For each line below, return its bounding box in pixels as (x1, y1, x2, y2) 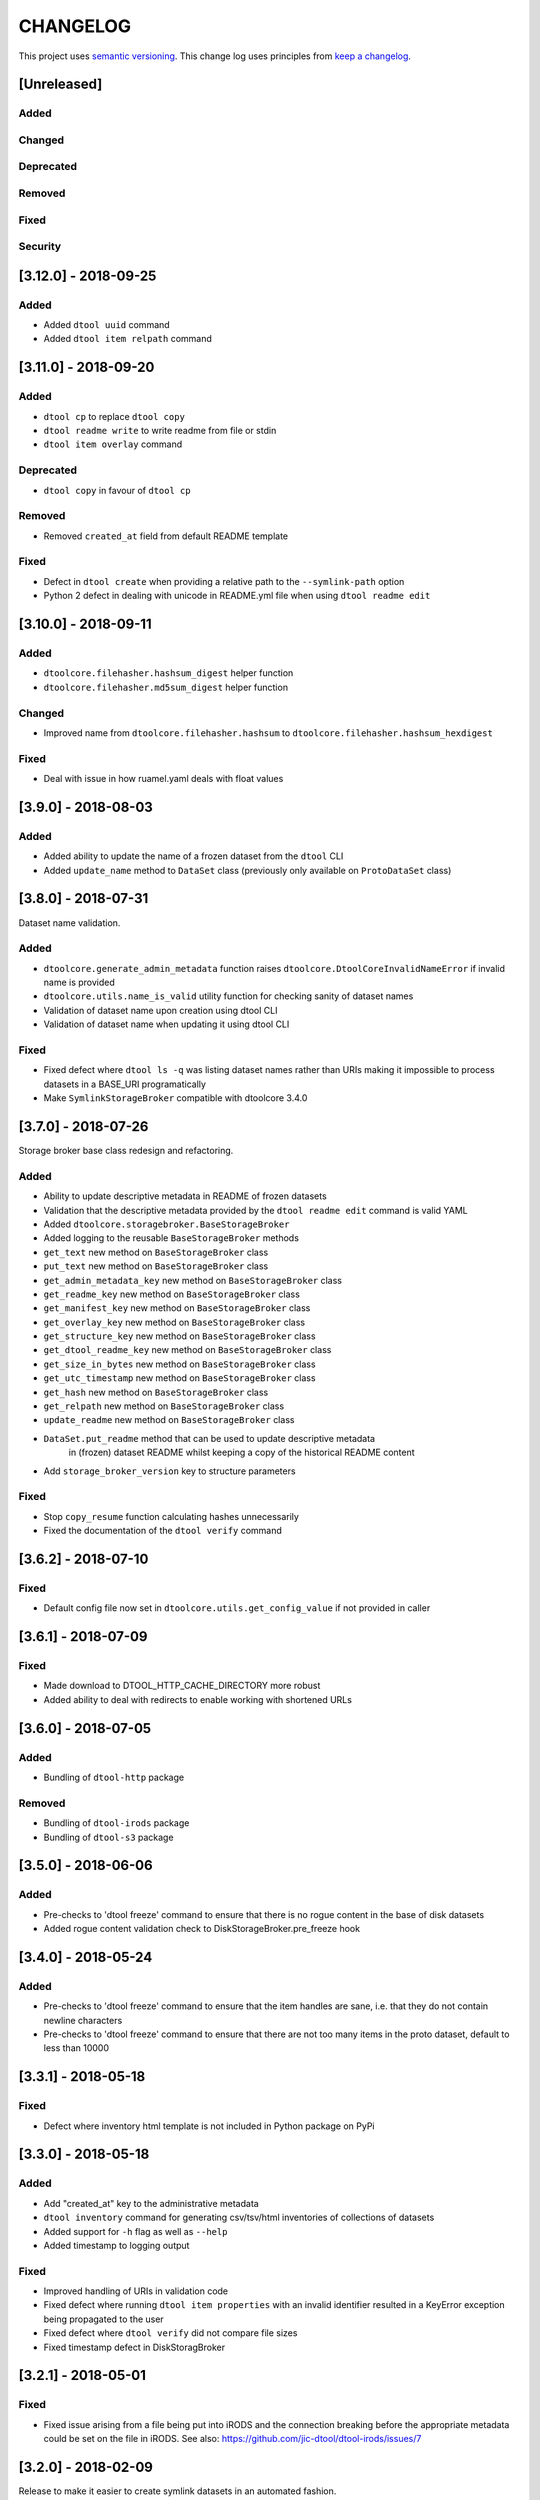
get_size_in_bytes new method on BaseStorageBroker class (43, 1358, 316, 1370)
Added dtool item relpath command (43, 333, 212, 345)
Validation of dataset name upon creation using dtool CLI (43, 1004, 278, 1016)
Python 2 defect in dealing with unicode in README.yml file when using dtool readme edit (43, 590, 431, 602)
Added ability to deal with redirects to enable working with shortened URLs (43, 1693, 352, 1705)
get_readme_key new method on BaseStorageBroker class (43, 1288, 300, 1300)
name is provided (43, 976, 115, 989)
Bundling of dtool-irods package (43, 1817, 190, 1829)
